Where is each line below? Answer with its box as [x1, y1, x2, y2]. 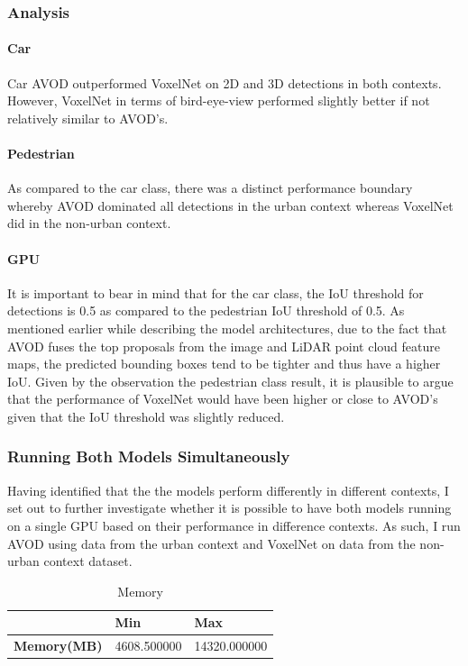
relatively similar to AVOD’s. [7, 108, 169, 127]
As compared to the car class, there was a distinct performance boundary [7, 178, 413, 197]
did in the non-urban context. [7, 214, 171, 233]
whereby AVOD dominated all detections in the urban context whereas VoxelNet [7, 196, 454, 214]
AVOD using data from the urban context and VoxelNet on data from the [7, 534, 416, 552]
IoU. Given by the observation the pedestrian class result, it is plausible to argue [7, 371, 454, 390]
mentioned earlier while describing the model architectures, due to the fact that [7, 318, 447, 337]
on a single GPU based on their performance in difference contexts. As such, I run [7, 515, 461, 534]
